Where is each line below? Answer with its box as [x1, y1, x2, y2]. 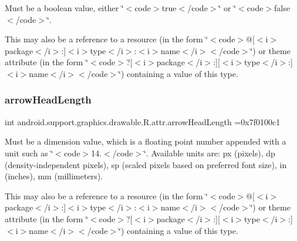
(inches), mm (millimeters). [5, 170, 103, 182]
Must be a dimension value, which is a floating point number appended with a [5, 135, 286, 148]
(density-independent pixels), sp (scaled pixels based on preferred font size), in [5, 158, 287, 170]
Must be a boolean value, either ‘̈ [5, 2, 124, 14]
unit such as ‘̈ [5, 146, 53, 159]
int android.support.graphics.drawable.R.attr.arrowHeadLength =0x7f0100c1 [5, 115, 281, 128]
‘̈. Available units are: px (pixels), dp [143, 146, 275, 159]
